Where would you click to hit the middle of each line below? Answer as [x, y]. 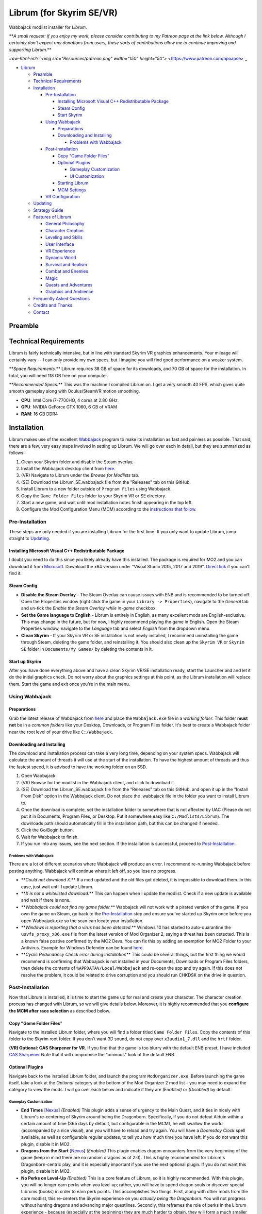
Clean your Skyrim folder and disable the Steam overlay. [77, 462]
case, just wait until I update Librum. [57, 887]
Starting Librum [73, 183]
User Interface [60, 244]
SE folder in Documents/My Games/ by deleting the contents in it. [87, 649]
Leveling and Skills [64, 237]
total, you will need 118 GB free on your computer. [59, 375]
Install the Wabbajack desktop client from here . [68, 469]
